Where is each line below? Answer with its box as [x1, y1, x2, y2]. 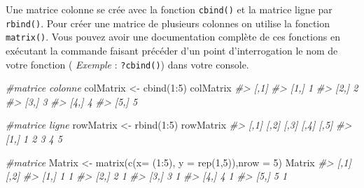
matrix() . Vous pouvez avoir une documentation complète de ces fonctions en [6, 29, 340, 44]
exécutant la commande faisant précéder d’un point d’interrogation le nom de [6, 43, 338, 57]
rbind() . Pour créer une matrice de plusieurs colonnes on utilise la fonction [6, 15, 330, 30]
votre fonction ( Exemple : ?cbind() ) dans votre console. [6, 57, 249, 71]
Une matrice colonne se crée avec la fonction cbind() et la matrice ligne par [6, 2, 332, 16]
